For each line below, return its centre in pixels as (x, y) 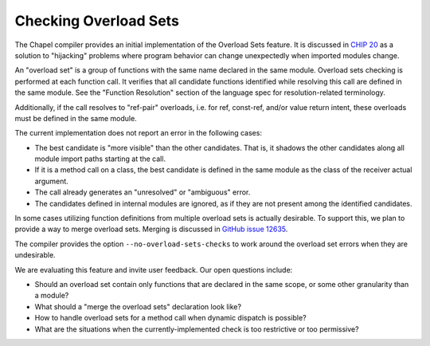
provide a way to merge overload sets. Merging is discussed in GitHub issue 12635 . (151, 229)
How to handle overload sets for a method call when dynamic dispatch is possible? (170, 318)
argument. (52, 181)
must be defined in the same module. (76, 118)
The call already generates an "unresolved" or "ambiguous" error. (143, 192)
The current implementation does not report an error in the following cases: (139, 133)
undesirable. (35, 255)
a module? (52, 296)
